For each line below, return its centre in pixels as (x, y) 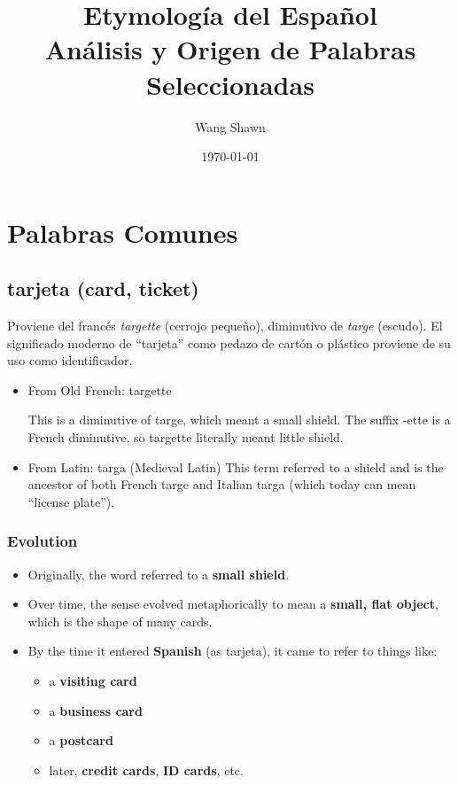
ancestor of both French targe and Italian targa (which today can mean (222, 484)
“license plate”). (71, 501)
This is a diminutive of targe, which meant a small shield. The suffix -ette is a (239, 420)
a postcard (81, 740)
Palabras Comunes (123, 232)
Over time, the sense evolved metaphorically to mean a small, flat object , (233, 604)
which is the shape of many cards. (120, 621)
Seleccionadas (230, 84)
